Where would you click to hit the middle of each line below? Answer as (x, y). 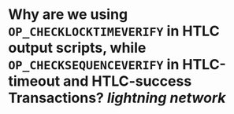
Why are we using (68, 15)
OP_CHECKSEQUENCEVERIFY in (94, 65)
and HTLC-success (127, 81)
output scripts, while (77, 48)
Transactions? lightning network (117, 98)
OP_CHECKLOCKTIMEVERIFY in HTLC (114, 31)
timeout (34, 81)
